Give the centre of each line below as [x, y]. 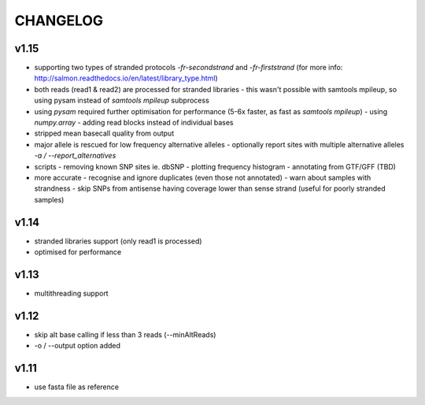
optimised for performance [78, 252]
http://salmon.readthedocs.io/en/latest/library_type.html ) [126, 78]
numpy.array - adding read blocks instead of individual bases [134, 123]
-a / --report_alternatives [75, 156]
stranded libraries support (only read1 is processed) [118, 241]
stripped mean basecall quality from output [104, 133]
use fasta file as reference [77, 387]
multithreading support [72, 293]
